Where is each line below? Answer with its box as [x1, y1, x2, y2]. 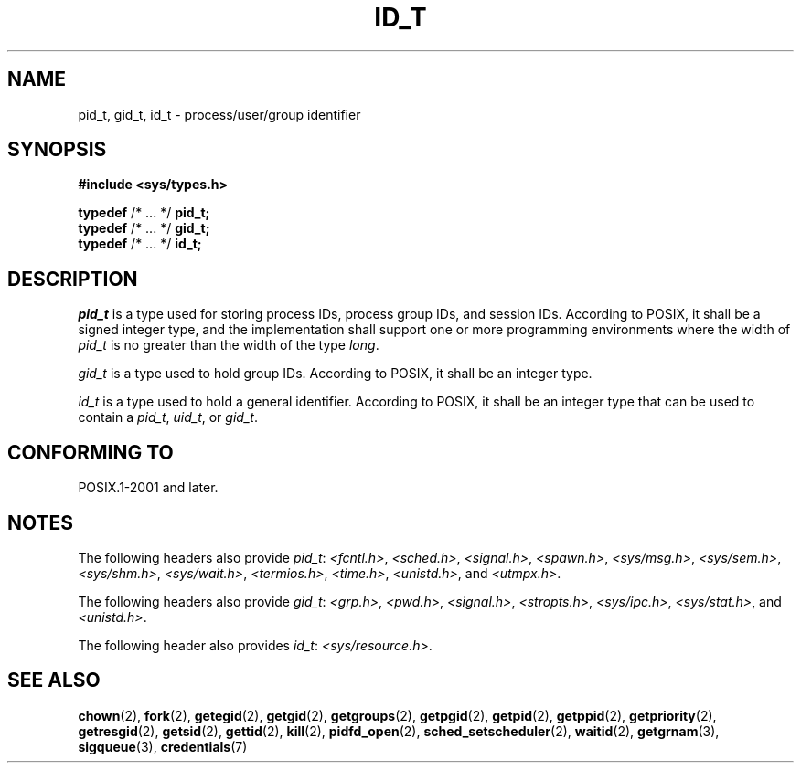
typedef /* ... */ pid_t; [78, 205, 210, 221]
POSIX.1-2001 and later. [78, 480, 219, 496]
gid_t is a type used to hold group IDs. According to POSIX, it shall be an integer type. [78, 365, 593, 382]
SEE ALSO [7, 669, 101, 692]
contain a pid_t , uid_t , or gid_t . [78, 409, 258, 426]
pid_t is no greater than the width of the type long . [78, 337, 379, 353]
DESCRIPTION [7, 267, 138, 290]
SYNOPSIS [7, 138, 107, 162]
